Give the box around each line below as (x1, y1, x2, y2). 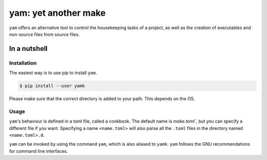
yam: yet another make (9, 7, 106, 18)
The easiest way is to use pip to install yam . (9, 70, 97, 76)
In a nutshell (9, 44, 48, 53)
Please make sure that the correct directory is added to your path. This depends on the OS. (9, 96, 195, 102)
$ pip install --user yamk (19, 83, 85, 89)
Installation (9, 59, 37, 66)
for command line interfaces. (9, 148, 68, 154)
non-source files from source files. (9, 31, 80, 37)
